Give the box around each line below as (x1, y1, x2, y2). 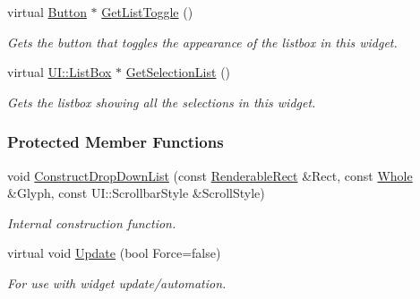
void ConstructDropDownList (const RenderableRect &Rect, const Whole (7, 166, 413, 184)
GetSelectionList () (125, 63, 231, 81)
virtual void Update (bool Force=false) (7, 243, 221, 262)
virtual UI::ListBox (7, 63, 112, 81)
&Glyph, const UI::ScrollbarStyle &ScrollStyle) (7, 184, 265, 202)
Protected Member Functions (7, 131, 224, 153)
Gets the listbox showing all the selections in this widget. (7, 92, 316, 111)
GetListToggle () (101, 3, 193, 21)
